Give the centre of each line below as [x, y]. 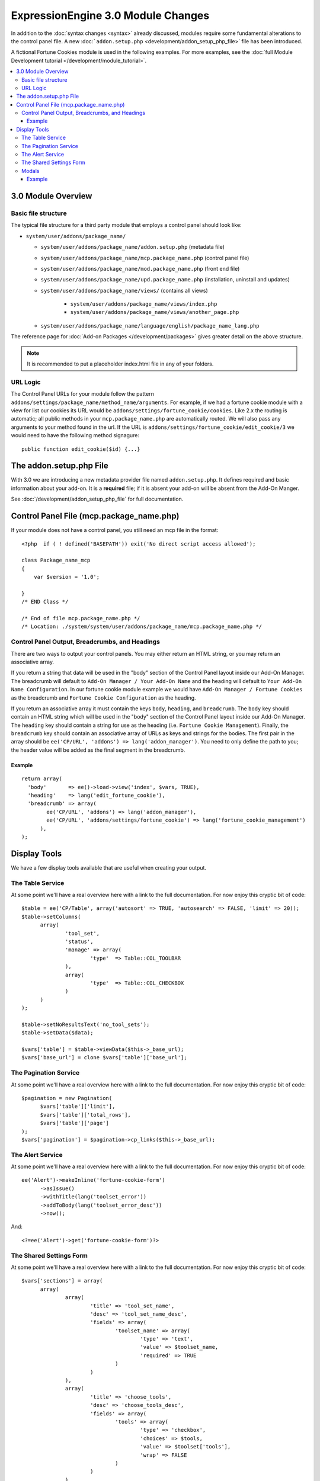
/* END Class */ [45, 602]
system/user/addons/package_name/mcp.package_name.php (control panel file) [145, 258]
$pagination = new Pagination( [67, 1098]
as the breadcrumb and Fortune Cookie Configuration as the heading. [103, 698]
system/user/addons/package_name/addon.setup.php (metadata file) [133, 247]
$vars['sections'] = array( [62, 1281]
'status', [79, 941]
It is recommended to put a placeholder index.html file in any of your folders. [120, 364]
